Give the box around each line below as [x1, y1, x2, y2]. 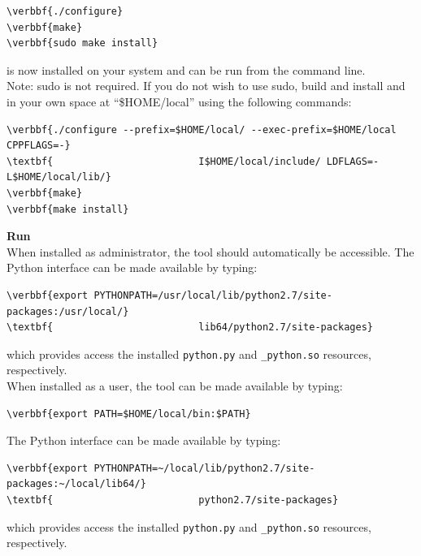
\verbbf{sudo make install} [7, 37, 158, 50]
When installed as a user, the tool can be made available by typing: [7, 377, 343, 394]
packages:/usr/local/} [7, 305, 129, 317]
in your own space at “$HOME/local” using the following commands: [7, 93, 352, 110]
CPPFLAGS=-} [7, 140, 71, 152]
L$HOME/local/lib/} [7, 171, 111, 183]
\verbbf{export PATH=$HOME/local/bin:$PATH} [7, 407, 251, 420]
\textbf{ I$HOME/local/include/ [7, 155, 321, 167]
